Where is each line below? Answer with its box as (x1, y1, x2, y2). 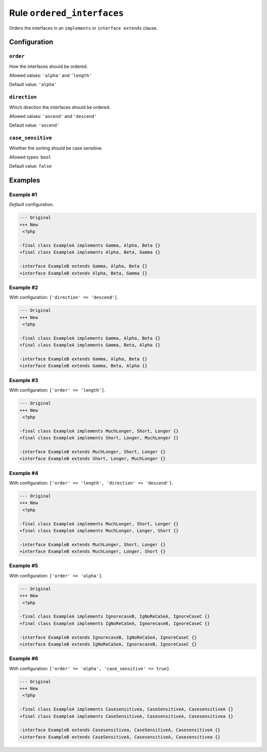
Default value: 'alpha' (9, 82, 57, 88)
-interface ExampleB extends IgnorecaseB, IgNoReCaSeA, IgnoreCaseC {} (19, 634, 197, 640)
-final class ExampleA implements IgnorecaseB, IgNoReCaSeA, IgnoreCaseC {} (19, 614, 210, 619)
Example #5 (9, 562, 38, 569)
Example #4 (9, 469, 39, 476)
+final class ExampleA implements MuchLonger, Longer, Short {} (19, 528, 179, 533)
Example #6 (9, 655, 39, 662)
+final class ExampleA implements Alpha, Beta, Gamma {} (19, 250, 161, 255)
